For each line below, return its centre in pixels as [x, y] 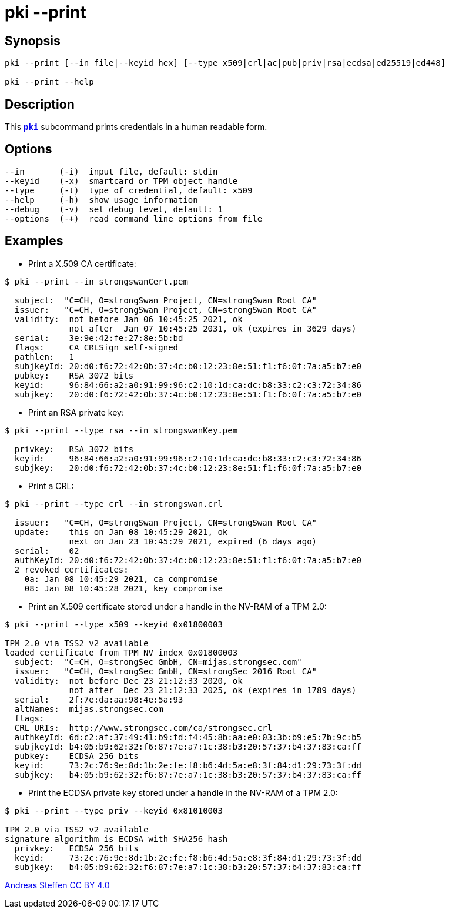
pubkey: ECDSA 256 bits [76, 756]
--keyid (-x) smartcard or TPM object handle [121, 181]
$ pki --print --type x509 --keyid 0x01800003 [114, 624]
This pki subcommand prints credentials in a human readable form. [136, 127]
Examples [34, 241]
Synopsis [33, 41]
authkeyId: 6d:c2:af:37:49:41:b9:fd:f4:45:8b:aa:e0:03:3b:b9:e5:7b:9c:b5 [188, 737]
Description [40, 104]
